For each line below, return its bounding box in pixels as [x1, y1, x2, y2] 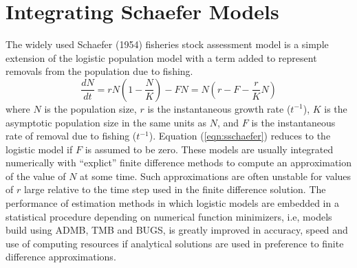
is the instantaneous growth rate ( [147, 101, 291, 115]
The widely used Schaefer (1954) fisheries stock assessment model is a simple [6, 37, 329, 52]
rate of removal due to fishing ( [6, 129, 137, 143]
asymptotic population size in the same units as [6, 115, 207, 129]
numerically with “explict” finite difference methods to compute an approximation [6, 155, 352, 170]
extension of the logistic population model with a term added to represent [6, 50, 317, 65]
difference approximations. [6, 249, 116, 264]
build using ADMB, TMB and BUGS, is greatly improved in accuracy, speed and [6, 223, 348, 237]
